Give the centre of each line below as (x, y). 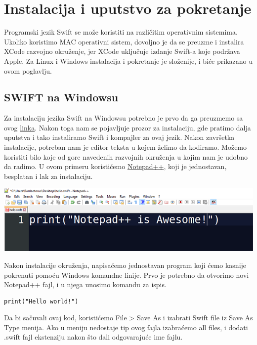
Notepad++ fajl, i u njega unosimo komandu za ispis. (85, 284)
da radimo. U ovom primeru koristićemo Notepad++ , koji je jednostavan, (115, 166)
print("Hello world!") (41, 301)
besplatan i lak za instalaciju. (48, 176)
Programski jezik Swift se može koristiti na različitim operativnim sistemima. (121, 32)
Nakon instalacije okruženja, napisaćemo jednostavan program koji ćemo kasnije (125, 265)
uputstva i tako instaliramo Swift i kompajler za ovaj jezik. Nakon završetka (119, 137)
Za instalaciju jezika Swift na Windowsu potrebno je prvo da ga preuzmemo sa (124, 118)
